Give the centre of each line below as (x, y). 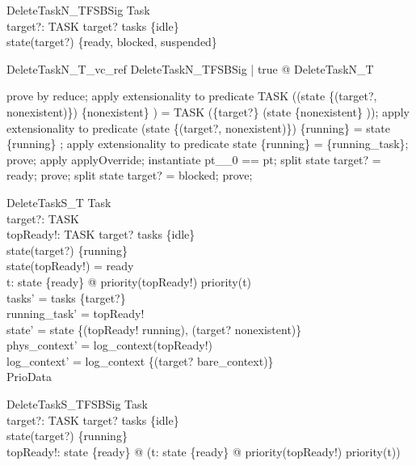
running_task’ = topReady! (76, 313)
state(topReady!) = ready (70, 266)
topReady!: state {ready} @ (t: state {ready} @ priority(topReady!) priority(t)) (204, 451)
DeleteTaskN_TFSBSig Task (78, 10)
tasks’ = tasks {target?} (66, 297)
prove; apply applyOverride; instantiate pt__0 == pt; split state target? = (194, 159)
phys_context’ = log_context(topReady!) (110, 345)
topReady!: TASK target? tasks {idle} (101, 234)
